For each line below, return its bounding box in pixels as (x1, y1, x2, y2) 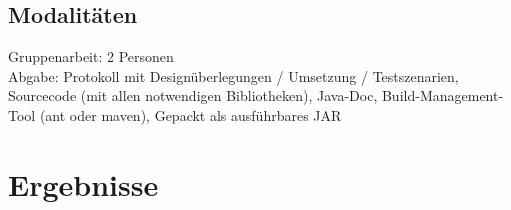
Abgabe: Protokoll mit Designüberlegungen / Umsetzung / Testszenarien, (8, 65, 459, 86)
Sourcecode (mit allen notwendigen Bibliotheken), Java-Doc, (8, 85, 378, 106)
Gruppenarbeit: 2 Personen (8, 46, 174, 67)
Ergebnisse (8, 163, 159, 204)
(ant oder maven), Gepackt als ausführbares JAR (39, 104, 342, 125)
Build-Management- (381, 85, 504, 106)
